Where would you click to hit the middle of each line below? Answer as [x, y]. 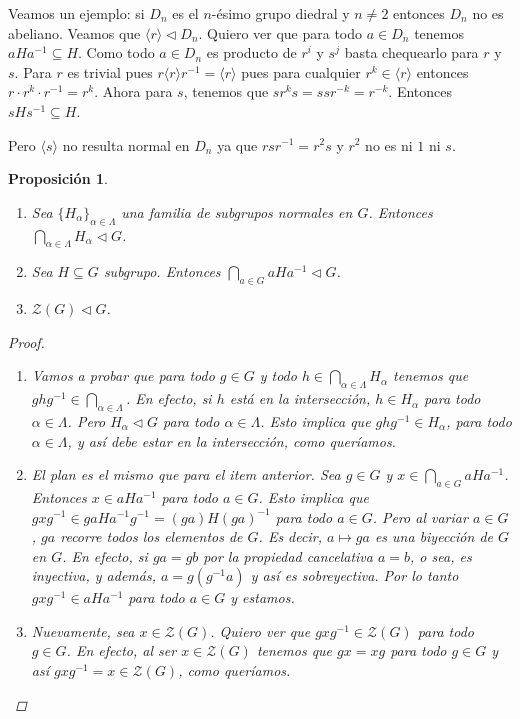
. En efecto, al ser [121, 650]
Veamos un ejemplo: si [76, 13]
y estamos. [262, 597]
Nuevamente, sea [83, 630]
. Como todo [116, 52]
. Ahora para [133, 91]
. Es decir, [290, 536]
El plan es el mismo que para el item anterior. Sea [186, 474]
